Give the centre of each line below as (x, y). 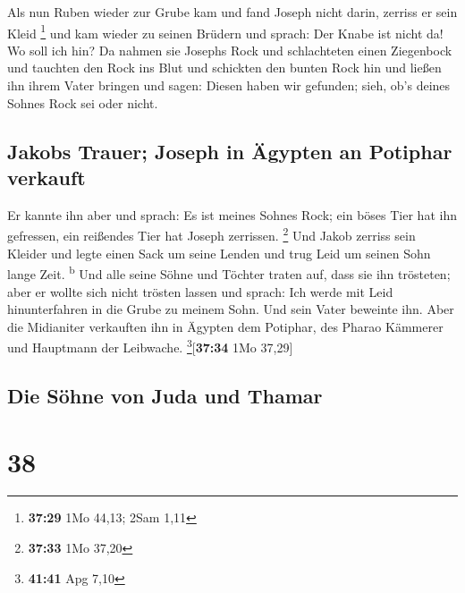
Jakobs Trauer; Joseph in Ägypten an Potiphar (230, 151)
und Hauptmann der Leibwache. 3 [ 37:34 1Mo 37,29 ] (150, 346)
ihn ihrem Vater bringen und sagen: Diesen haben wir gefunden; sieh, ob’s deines (229, 85)
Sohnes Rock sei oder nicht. (83, 102)
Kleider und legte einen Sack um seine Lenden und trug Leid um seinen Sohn (219, 253)
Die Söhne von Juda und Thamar (165, 395)
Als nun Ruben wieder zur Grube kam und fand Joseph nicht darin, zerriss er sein (232, 12)
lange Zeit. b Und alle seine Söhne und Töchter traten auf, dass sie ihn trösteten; (229, 272)
